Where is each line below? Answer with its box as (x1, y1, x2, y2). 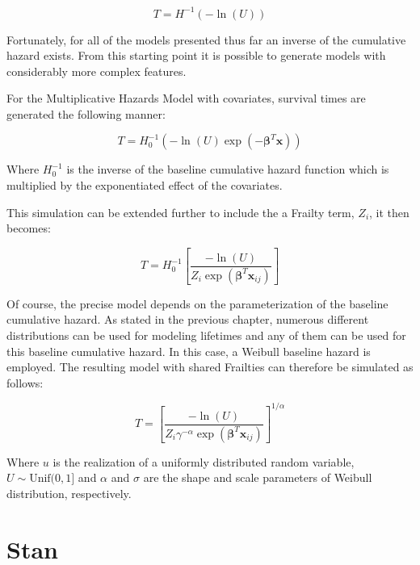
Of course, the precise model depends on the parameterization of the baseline (6, 295, 388, 312)
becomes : (6, 220, 51, 236)
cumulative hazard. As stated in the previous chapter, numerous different (6, 311, 369, 328)
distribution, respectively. (6, 484, 132, 501)
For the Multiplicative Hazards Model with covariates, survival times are (6, 90, 366, 107)
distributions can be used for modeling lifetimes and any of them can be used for (6, 326, 406, 343)
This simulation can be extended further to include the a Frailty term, (6, 203, 355, 220)
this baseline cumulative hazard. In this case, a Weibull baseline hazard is (6, 342, 371, 359)
